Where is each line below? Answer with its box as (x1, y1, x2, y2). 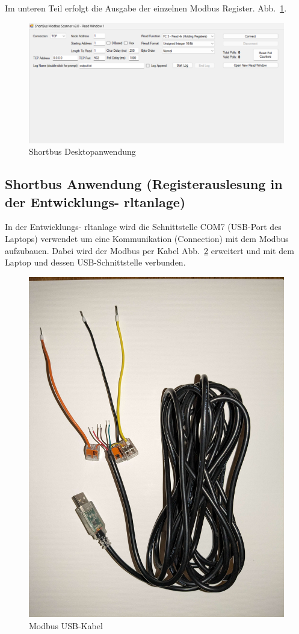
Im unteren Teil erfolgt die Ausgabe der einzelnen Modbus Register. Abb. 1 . (5, 2, 287, 14)
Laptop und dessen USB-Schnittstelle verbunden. (5, 256, 186, 269)
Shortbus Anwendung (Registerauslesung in (5, 175, 283, 193)
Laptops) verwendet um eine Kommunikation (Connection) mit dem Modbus (5, 232, 289, 244)
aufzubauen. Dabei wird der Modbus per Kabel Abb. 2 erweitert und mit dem (5, 244, 294, 256)
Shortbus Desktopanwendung (29, 145, 136, 158)
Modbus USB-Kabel (29, 619, 103, 632)
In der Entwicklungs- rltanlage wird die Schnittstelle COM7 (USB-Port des (5, 220, 282, 233)
